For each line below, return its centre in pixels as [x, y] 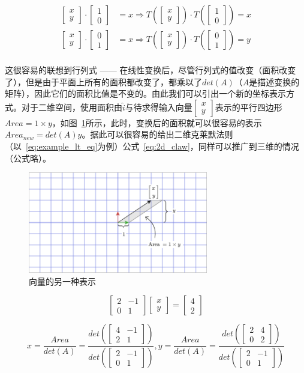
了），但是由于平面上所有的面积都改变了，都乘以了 [103, 81]
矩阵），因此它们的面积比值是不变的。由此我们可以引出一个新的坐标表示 [145, 93]
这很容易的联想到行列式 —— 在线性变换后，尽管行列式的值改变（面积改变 [151, 70]
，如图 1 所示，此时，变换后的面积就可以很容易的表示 [157, 122]
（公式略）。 [28, 158]
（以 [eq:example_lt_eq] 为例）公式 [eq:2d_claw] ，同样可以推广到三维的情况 [152, 146]
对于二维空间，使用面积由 [72, 107]
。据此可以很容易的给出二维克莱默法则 [157, 134]
